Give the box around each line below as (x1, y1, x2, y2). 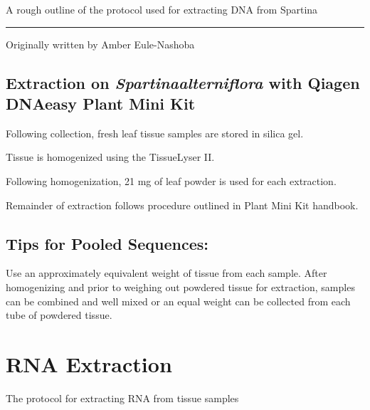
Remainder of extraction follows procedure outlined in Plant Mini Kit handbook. (6, 197, 359, 212)
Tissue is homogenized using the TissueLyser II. (6, 149, 215, 164)
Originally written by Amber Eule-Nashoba (6, 36, 195, 51)
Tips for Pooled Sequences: (6, 232, 208, 254)
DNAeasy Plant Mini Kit (6, 92, 196, 114)
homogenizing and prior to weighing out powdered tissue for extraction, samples (6, 279, 355, 294)
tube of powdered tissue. (6, 307, 112, 322)
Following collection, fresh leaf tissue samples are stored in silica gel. (6, 125, 304, 140)
